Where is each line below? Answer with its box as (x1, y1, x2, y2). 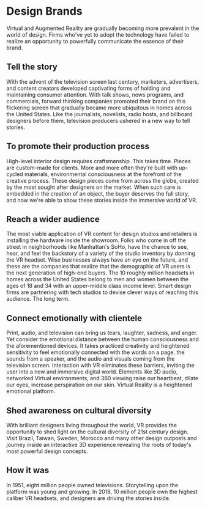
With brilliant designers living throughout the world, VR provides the (6, 422, 177, 429)
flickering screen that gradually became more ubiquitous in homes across (6, 104, 192, 111)
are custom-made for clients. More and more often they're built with (6, 164, 177, 171)
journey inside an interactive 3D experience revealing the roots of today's (6, 441, 192, 448)
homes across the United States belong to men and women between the (6, 276, 188, 283)
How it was (6, 465, 50, 476)
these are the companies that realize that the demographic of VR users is (6, 263, 191, 270)
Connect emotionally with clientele (6, 313, 143, 323)
